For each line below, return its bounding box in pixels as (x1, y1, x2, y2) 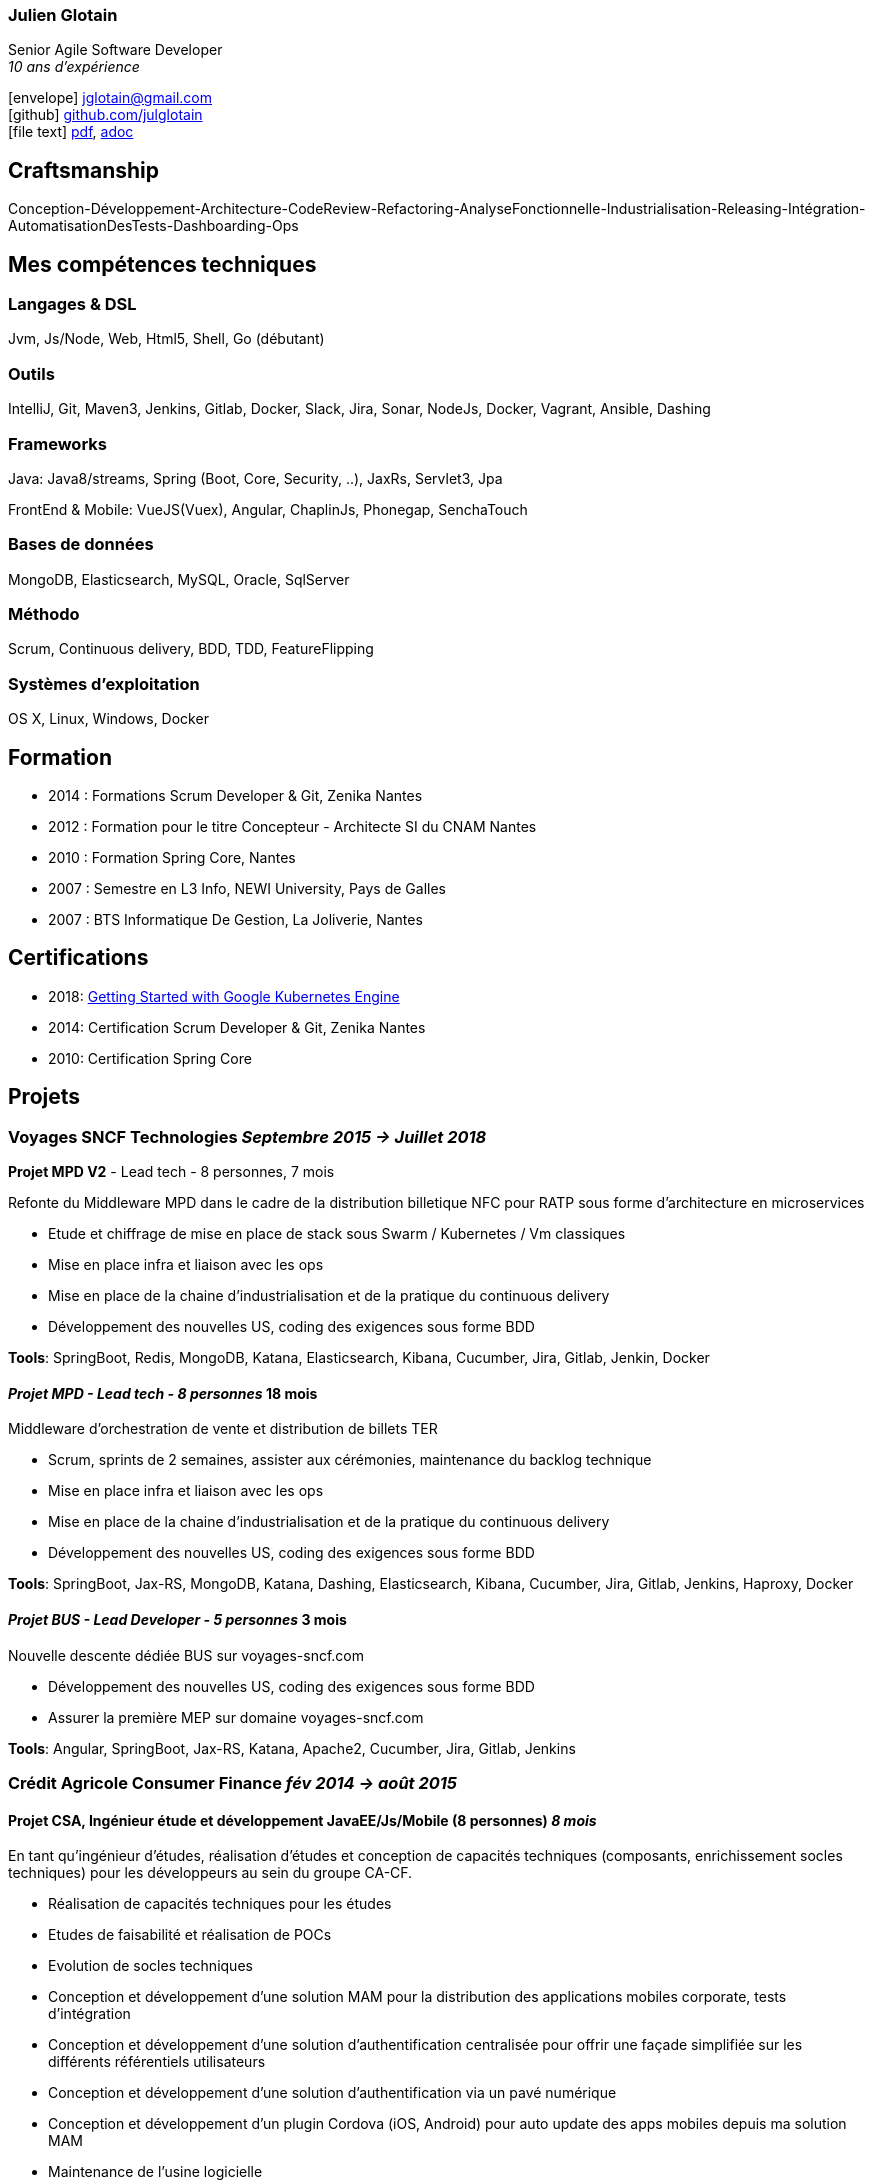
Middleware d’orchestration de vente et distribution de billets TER (8, 1420, 438, 1438)
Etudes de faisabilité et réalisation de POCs (48, 1926, 332, 1944)
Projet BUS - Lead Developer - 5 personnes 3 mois (8, 1610, 347, 1628)
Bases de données (8, 534, 154, 555)
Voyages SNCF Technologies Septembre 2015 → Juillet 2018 (8, 1126, 487, 1147)
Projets (8, 1084, 81, 1110)
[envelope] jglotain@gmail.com (8, 89, 212, 107)
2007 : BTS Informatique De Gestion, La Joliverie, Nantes (48, 911, 423, 929)
